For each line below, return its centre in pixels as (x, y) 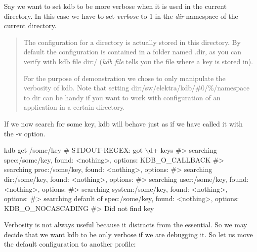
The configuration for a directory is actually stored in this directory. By (132, 42)
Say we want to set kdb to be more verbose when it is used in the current (115, 6)
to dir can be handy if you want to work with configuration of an (122, 97)
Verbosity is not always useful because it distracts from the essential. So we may (126, 225)
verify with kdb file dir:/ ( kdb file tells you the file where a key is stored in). (138, 61)
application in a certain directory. (74, 107)
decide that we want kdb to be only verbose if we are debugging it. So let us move (128, 234)
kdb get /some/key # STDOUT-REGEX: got (73, 150)
